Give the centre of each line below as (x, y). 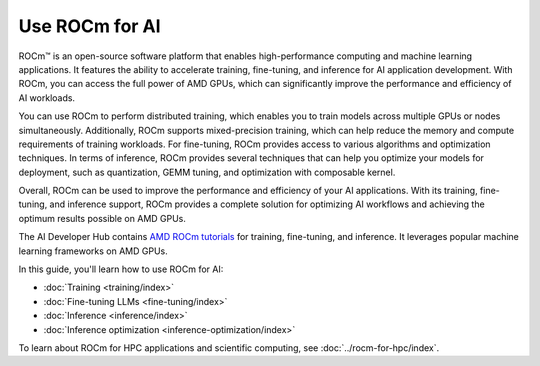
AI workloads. (46, 97)
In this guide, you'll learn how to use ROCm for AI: (121, 269)
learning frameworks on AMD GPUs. (93, 251)
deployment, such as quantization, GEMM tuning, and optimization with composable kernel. (207, 172)
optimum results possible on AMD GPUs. (102, 218)
